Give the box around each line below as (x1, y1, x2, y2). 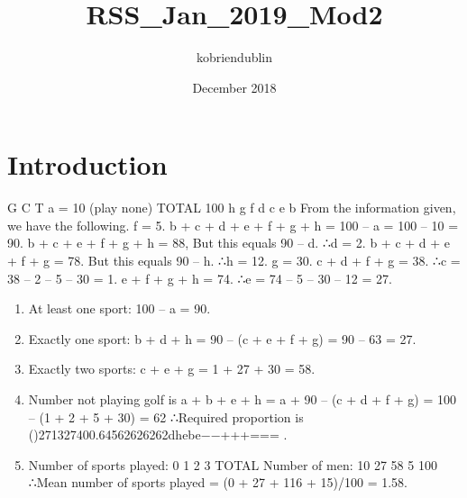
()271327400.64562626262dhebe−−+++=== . (28, 425, 288, 444)
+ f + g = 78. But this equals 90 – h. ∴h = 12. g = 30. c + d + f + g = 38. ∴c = (7, 251, 461, 270)
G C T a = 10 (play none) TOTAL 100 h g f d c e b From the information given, (7, 198, 456, 217)
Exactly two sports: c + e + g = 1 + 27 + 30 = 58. (28, 359, 316, 378)
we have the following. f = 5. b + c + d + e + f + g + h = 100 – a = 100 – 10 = (7, 215, 459, 234)
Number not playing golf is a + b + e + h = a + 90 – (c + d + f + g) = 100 (28, 390, 456, 408)
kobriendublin (196, 48, 273, 67)
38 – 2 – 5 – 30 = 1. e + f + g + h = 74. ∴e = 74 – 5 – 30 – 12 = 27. (7, 268, 392, 287)
